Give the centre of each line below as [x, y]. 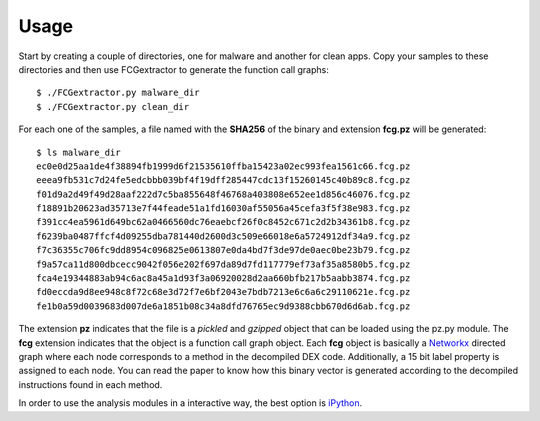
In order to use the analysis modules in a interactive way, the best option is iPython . [190, 403]
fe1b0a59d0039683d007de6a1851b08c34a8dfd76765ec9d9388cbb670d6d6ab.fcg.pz [223, 306]
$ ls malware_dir [78, 152]
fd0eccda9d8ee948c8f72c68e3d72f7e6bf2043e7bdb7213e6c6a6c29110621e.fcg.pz [223, 292]
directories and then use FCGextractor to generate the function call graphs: [173, 69]
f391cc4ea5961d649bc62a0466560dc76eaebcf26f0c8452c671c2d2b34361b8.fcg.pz [223, 222]
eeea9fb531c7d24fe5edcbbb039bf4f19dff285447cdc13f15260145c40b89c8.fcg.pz [223, 180]
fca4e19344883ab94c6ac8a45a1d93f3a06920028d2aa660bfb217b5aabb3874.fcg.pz [223, 278]
